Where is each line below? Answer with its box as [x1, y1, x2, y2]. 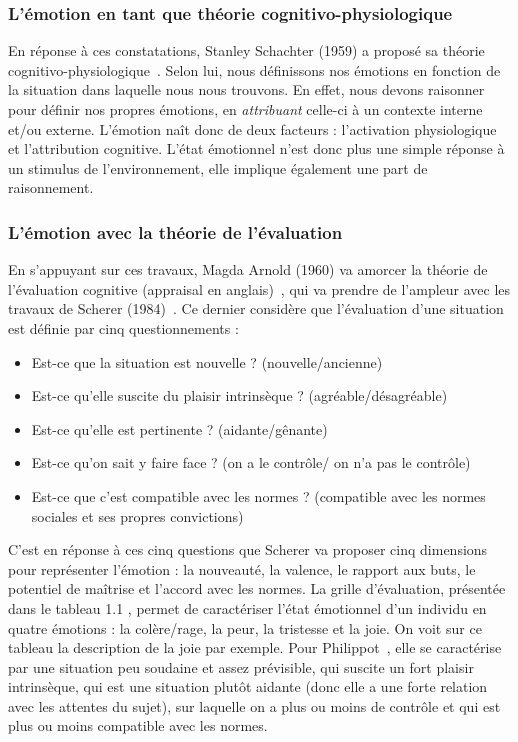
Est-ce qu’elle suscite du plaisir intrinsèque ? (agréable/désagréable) [31, 385, 448, 406]
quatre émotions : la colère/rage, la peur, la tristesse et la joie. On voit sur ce [8, 617, 482, 638]
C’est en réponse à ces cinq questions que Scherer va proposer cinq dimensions [8, 539, 488, 560]
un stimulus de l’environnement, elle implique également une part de [8, 157, 428, 178]
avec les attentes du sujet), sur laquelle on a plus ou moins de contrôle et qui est [8, 695, 501, 716]
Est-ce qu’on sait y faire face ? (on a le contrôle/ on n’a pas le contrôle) [31, 452, 471, 473]
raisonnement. [8, 177, 94, 198]
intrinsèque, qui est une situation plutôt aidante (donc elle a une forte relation [8, 676, 488, 697]
